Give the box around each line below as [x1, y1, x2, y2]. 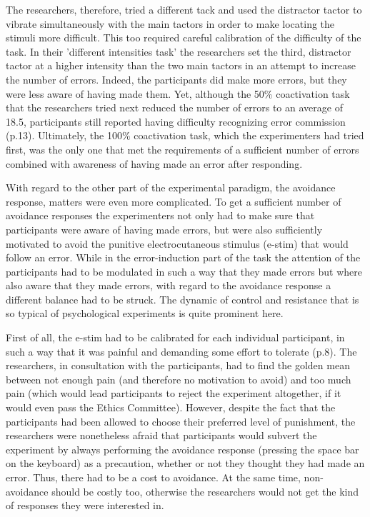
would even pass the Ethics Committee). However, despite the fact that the [6, 400, 336, 415]
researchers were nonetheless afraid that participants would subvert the [6, 428, 317, 443]
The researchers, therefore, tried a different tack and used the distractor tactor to [6, 2, 362, 16]
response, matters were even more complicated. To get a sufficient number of [6, 194, 341, 209]
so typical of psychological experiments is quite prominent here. [6, 306, 284, 321]
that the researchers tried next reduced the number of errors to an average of [6, 100, 343, 115]
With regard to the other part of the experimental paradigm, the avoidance [6, 180, 336, 195]
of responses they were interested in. [6, 498, 164, 513]
